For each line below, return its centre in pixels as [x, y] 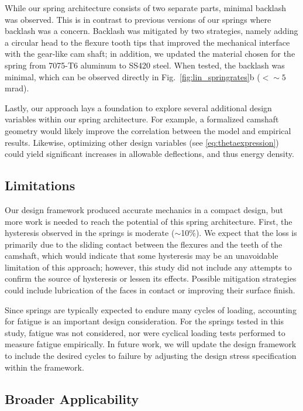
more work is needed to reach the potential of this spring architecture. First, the [149, 221]
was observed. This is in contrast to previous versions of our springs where [138, 19]
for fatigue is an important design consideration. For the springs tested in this [144, 321]
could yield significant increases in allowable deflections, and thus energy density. [149, 154]
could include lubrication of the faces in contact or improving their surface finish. [150, 290]
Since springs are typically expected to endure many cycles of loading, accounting [151, 309]
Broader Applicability [72, 398]
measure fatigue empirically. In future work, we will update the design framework [151, 344]
